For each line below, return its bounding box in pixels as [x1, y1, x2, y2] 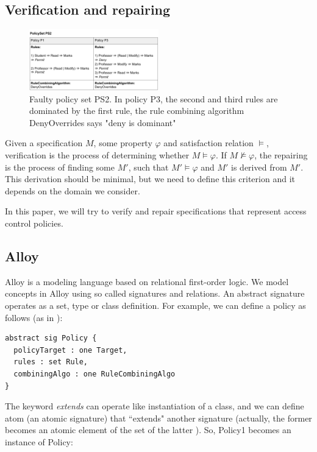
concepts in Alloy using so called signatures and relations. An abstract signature [5, 287, 305, 300]
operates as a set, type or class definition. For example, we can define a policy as [5, 298, 306, 311]
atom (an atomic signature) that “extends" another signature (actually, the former [5, 411, 312, 424]
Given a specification [5, 136, 83, 149]
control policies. [5, 216, 63, 229]
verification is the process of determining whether [5, 148, 190, 161]
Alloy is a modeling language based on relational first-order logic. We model [5, 275, 289, 288]
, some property [93, 136, 152, 149]
